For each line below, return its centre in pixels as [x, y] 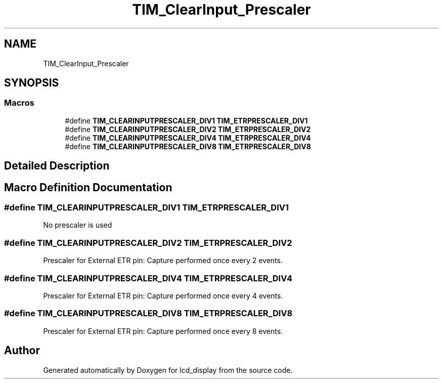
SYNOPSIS [32, 83]
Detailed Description [57, 166]
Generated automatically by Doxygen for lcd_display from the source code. [168, 370]
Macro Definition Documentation [88, 187]
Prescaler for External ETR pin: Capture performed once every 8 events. [163, 331]
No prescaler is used [78, 225]
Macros [19, 103]
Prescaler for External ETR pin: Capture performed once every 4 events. [163, 295]
